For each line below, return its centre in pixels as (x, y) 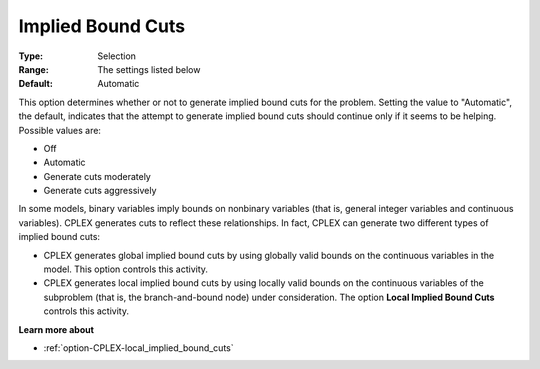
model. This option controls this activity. (126, 269)
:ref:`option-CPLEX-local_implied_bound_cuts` (138, 347)
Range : (33, 69)
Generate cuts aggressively (100, 191)
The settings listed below (149, 69)
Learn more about (56, 329)
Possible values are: (60, 130)
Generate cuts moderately (97, 176)
